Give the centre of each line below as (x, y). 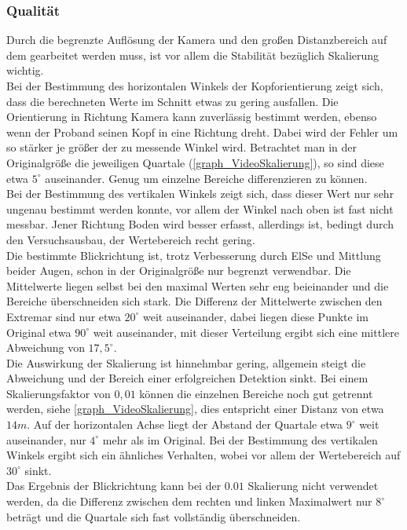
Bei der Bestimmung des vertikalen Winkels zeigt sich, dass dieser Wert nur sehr (200, 194)
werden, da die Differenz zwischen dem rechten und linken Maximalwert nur (189, 501)
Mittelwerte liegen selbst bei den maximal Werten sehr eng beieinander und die (198, 285)
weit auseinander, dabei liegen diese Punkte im (255, 316)
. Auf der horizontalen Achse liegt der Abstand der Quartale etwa (185, 424)
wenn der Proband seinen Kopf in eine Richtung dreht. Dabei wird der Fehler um (202, 132)
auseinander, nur (46, 439)
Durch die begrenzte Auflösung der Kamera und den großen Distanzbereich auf (197, 40)
